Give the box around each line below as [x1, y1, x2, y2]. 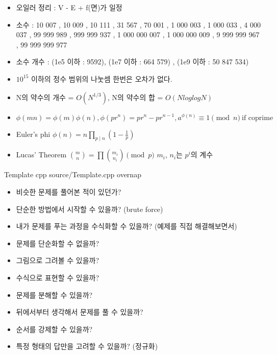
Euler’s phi [16, 128, 51, 139]
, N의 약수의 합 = [108, 91, 163, 102]
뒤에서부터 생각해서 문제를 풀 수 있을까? [16, 306, 143, 317]
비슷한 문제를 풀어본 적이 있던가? [16, 186, 121, 197]
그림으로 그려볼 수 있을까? [16, 255, 99, 266]
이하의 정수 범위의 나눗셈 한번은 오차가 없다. [31, 73, 172, 84]
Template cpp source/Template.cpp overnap [4, 169, 141, 180]
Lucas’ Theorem [16, 149, 67, 160]
